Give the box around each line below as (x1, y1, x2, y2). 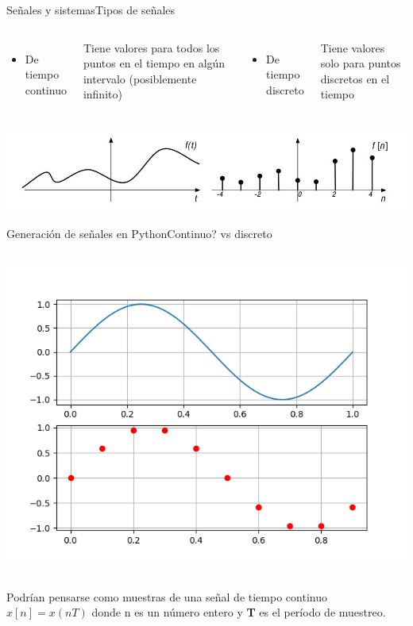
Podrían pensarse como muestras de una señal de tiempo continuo (6, 588, 327, 605)
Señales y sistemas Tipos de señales (6, 2, 176, 17)
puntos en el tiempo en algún (83, 55, 226, 71)
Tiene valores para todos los (83, 39, 220, 56)
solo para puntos (320, 55, 401, 71)
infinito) (83, 86, 122, 102)
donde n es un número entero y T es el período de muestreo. (91, 604, 386, 620)
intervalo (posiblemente (83, 70, 197, 86)
